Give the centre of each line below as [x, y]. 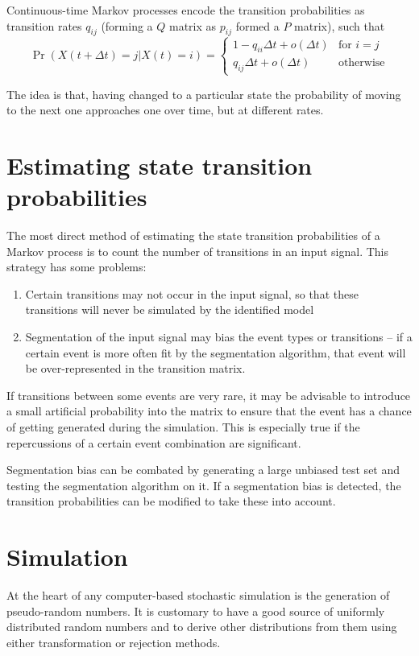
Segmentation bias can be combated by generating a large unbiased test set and [203, 470]
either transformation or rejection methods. [114, 642]
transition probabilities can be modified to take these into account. [171, 501]
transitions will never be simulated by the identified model [170, 309]
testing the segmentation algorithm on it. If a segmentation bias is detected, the [204, 485]
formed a [257, 25]
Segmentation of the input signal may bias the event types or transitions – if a [219, 337]
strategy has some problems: [77, 267]
